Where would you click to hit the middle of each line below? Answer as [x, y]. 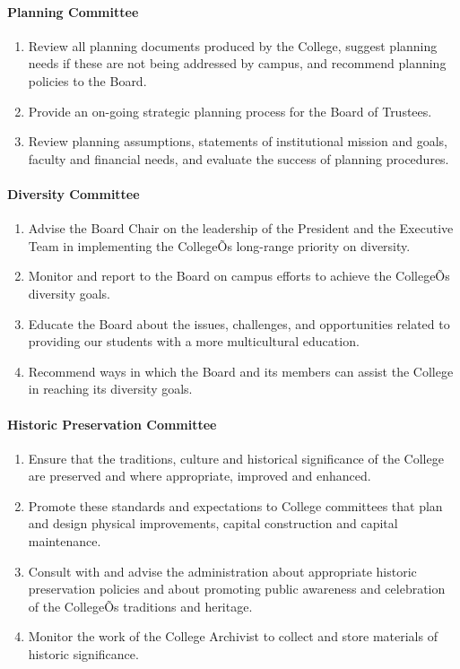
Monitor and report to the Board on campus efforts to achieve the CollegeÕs [239, 276]
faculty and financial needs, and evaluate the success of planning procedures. [239, 158]
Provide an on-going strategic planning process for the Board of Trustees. [230, 111]
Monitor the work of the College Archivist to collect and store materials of [233, 636]
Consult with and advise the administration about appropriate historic [222, 571]
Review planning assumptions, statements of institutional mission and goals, [238, 141]
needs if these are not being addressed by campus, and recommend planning [237, 63]
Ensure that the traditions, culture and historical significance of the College [236, 458]
